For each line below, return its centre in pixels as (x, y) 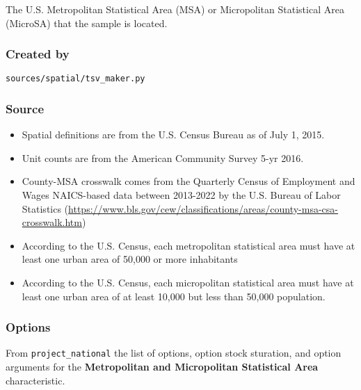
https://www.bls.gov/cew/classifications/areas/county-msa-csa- (203, 208)
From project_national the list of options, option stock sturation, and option (174, 353)
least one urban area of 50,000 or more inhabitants (130, 259)
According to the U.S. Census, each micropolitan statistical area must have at (188, 283)
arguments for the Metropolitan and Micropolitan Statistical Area (162, 367)
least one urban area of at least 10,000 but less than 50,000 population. (174, 296)
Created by (38, 54)
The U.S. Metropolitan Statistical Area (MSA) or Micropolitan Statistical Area (175, 9)
